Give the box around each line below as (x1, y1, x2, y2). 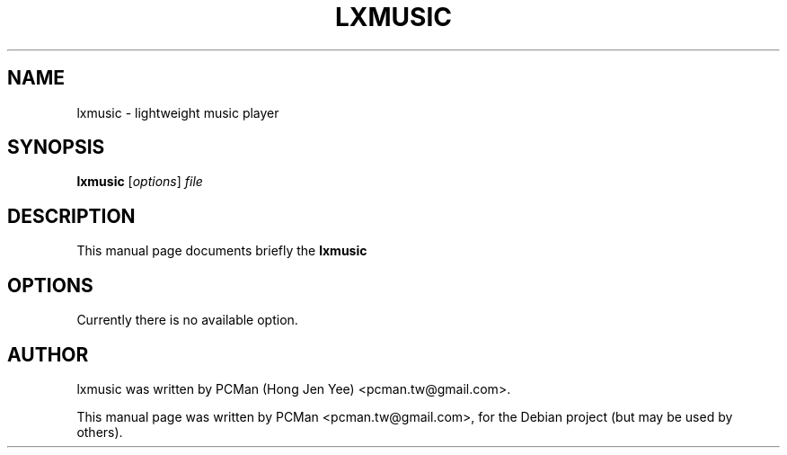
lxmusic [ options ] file (76, 174, 203, 190)
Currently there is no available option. (76, 312, 298, 328)
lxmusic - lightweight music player (76, 104, 279, 120)
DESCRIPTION (7, 204, 136, 227)
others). (76, 424, 123, 440)
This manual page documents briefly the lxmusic (76, 243, 367, 259)
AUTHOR (7, 343, 89, 366)
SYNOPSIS (7, 136, 105, 159)
